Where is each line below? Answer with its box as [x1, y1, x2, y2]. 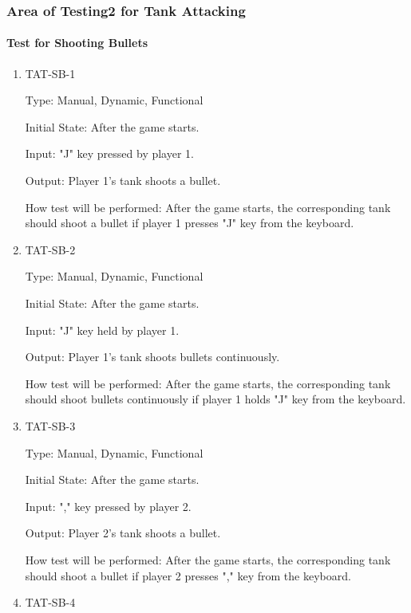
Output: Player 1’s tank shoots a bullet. [25, 172, 221, 189]
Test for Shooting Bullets [6, 34, 148, 51]
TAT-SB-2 [25, 241, 76, 257]
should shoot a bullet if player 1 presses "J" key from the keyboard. [25, 214, 354, 231]
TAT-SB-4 [25, 594, 76, 611]
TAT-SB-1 [25, 65, 76, 81]
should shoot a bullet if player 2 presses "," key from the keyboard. [25, 567, 351, 584]
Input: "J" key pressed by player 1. [25, 145, 194, 162]
